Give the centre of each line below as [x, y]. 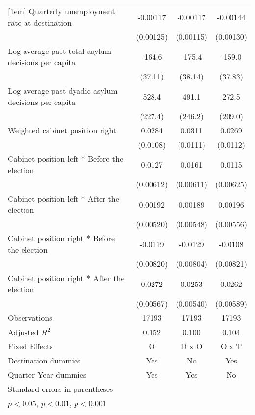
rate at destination [40, 22]
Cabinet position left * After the [64, 198]
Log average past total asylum [60, 51]
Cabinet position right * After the [66, 278]
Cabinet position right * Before [62, 238]
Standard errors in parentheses [61, 389]
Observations [30, 318]
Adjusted [23, 332]
